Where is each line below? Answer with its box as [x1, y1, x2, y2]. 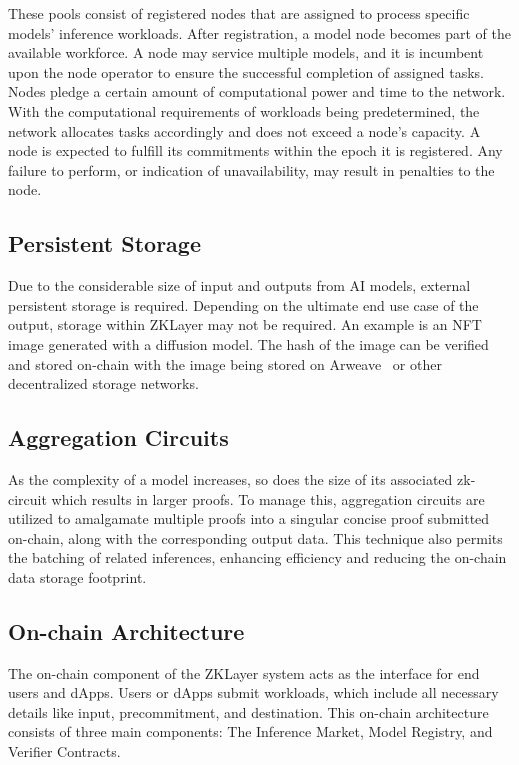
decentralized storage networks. [8, 373, 199, 394]
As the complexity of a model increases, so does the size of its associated [8, 468, 453, 489]
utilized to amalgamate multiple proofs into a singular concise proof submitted [8, 508, 490, 529]
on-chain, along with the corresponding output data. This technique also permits [8, 527, 503, 548]
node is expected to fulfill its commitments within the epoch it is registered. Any [8, 140, 503, 161]
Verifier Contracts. [8, 741, 121, 762]
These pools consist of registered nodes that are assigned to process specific [8, 3, 470, 23]
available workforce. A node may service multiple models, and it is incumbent [8, 42, 484, 63]
